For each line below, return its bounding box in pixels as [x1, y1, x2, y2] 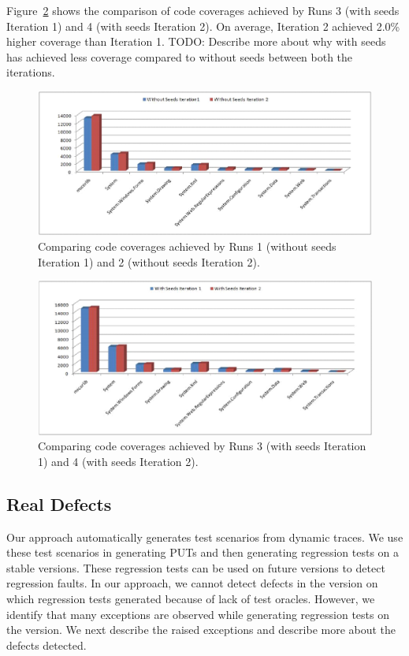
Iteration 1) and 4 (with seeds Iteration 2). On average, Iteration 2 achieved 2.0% [6, 17, 400, 34]
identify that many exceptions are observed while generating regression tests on [6, 606, 389, 622]
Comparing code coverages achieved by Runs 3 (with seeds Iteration [38, 438, 366, 454]
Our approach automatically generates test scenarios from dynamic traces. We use [6, 528, 403, 545]
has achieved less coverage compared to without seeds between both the [6, 48, 353, 65]
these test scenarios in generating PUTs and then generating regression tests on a [6, 544, 400, 561]
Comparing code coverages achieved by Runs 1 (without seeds [38, 237, 336, 254]
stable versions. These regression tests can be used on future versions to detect [6, 559, 385, 576]
